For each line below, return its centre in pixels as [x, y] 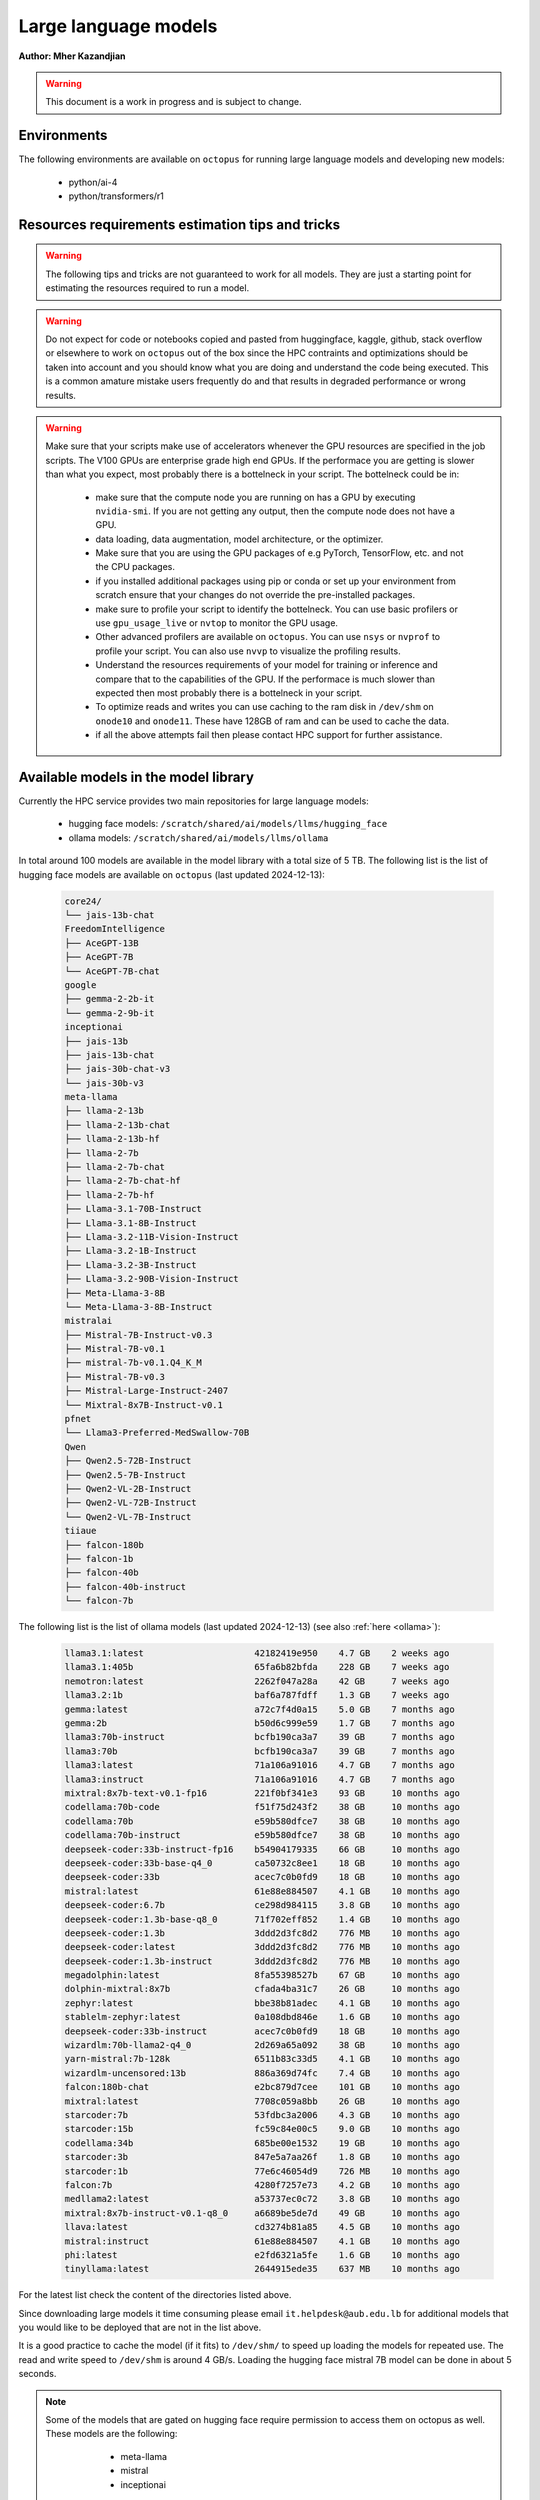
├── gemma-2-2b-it [109, 999]
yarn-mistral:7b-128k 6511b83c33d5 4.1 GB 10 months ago [262, 2059]
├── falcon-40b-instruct [125, 1586]
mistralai [88, 1321]
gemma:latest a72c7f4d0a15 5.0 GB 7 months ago [259, 1709]
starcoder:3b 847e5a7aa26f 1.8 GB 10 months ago [262, 2157]
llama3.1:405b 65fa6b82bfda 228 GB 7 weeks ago [257, 1667]
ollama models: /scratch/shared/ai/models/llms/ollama [198, 837]
